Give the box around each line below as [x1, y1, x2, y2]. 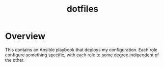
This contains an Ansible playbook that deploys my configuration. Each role [5, 47, 158, 52]
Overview [5, 31, 46, 42]
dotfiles [66, 3, 99, 15]
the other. [5, 57, 25, 63]
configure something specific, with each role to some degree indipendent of [5, 52, 159, 58]
